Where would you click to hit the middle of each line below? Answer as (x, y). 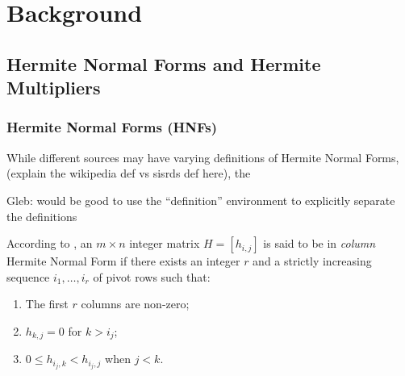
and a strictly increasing (312, 261)
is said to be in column (319, 243)
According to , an (50, 243)
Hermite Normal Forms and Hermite (164, 63)
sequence (28, 276)
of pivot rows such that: (152, 276)
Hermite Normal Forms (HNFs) (112, 127)
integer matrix (165, 243)
